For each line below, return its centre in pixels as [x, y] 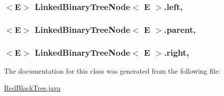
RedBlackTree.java [32, 87]
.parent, [180, 29]
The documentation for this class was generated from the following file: [112, 70]
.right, [176, 52]
